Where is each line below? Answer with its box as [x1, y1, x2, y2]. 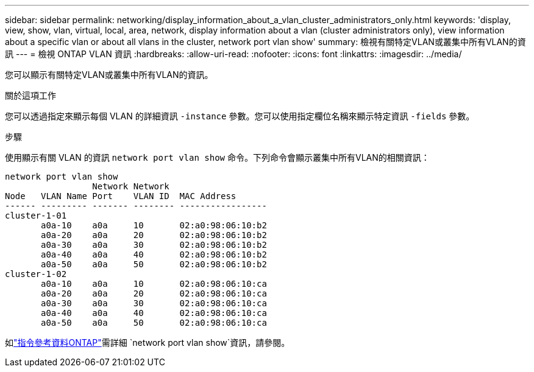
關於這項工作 [5, 90, 56, 100]
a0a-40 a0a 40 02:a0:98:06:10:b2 [41, 250, 267, 259]
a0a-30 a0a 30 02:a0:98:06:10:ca [41, 298, 267, 308]
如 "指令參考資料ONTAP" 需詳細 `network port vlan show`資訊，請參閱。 [5, 337, 290, 348]
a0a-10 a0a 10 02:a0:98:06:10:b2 [41, 220, 267, 230]
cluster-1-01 [5, 211, 67, 220]
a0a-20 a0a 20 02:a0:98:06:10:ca [41, 289, 267, 298]
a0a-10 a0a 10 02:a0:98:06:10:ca [41, 279, 267, 289]
